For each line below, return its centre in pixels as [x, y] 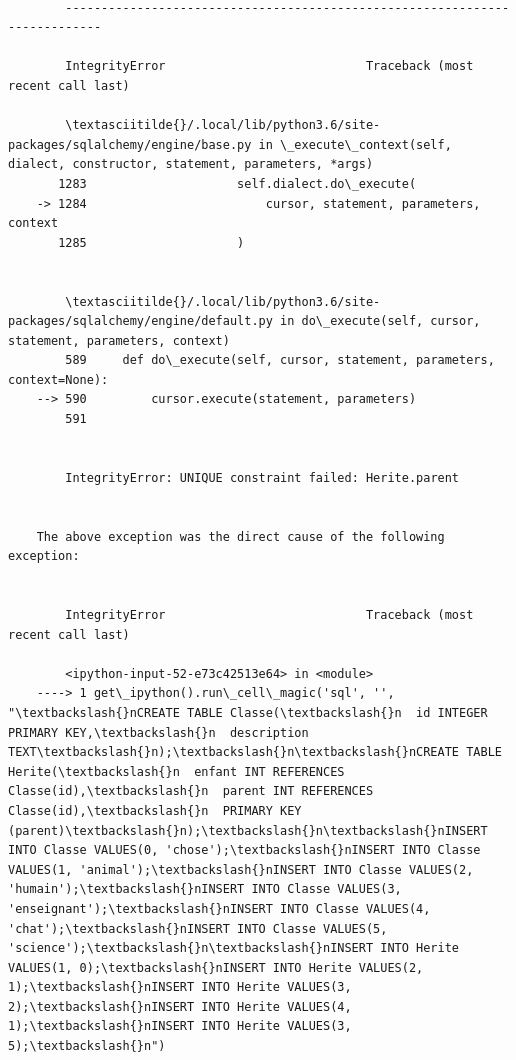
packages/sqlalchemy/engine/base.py [130, 144]
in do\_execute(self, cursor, [380, 321]
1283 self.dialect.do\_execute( [237, 183]
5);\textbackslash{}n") [87, 1046]
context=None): [58, 379]
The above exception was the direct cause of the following [240, 536]
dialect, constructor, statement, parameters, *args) [191, 164]
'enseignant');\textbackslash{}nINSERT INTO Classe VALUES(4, [219, 908]
